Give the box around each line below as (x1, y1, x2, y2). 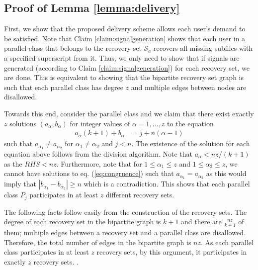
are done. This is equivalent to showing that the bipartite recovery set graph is (4, 72, 244, 83)
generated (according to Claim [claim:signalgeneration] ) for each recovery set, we (4, 62, 250, 73)
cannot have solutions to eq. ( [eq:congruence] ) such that (4, 168, 174, 179)
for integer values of (70, 118, 130, 128)
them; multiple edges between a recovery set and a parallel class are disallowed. (4, 227, 246, 237)
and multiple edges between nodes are (131, 82, 247, 92)
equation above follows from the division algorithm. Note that (4, 149, 193, 159)
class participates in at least (4, 247, 89, 257)
